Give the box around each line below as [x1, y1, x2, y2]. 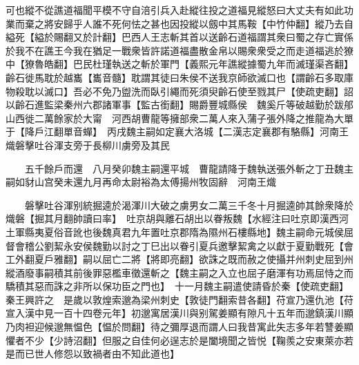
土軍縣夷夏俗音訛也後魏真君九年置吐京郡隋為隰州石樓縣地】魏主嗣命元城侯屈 [6, 224, 353, 239]
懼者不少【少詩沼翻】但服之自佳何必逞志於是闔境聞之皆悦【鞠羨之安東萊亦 [6, 333, 344, 347]
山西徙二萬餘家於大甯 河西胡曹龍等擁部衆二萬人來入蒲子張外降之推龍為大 [6, 110, 344, 125]
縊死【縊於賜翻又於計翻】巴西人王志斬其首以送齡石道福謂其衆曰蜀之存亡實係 [6, 30, 353, 44]
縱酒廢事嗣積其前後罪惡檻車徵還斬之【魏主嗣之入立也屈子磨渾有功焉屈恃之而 [6, 265, 353, 279]
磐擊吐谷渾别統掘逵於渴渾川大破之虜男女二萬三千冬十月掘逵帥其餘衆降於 [24, 197, 353, 212]
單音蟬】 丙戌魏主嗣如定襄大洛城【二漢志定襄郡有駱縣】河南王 [63, 124, 349, 139]
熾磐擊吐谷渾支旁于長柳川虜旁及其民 [6, 137, 170, 152]
